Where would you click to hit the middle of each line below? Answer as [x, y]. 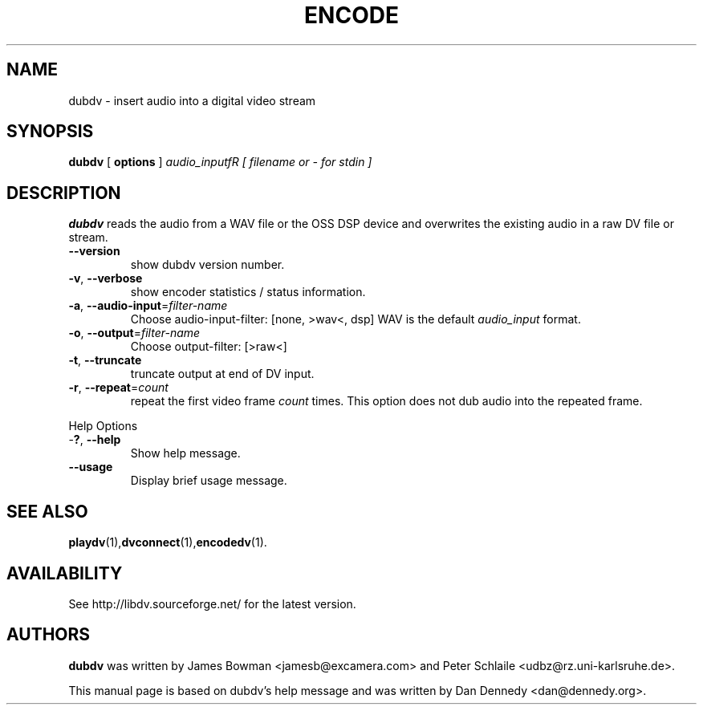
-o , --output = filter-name [134, 333]
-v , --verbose [106, 278]
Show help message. [185, 453]
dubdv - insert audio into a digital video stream [192, 100]
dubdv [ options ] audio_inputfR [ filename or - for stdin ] [220, 162]
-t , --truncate [105, 360]
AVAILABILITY [65, 573]
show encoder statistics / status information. [248, 292]
